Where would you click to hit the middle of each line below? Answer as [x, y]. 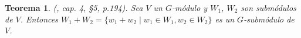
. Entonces [39, 19]
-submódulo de [269, 19]
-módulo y [190, 7]
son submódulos [268, 7]
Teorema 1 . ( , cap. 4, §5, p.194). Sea [74, 7]
